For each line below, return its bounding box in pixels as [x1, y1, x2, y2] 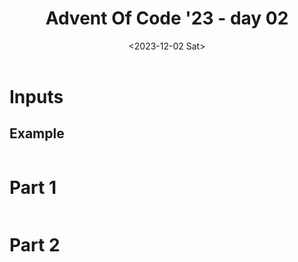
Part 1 [9, 176, 57, 199]
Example [9, 125, 65, 142]
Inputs [9, 85, 64, 108]
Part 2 [9, 233, 61, 256]
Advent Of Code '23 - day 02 [45, 7, 289, 30]
